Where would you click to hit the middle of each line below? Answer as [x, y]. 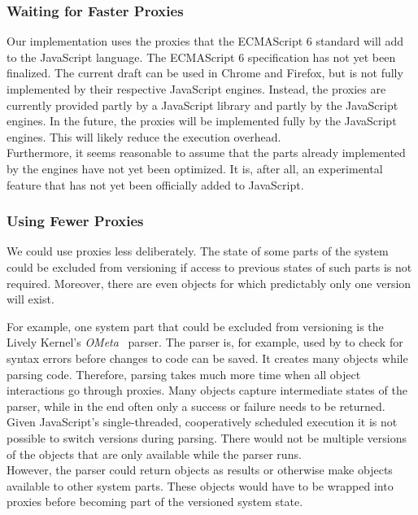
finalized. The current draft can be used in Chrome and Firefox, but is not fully [205, 73]
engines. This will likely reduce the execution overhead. [144, 136]
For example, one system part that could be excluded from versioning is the [195, 326]
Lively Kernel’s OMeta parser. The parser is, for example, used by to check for [205, 342]
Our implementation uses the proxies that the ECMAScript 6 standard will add [205, 41]
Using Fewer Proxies [75, 221]
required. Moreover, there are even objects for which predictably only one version [209, 283]
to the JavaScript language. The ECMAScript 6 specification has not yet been [201, 57]
